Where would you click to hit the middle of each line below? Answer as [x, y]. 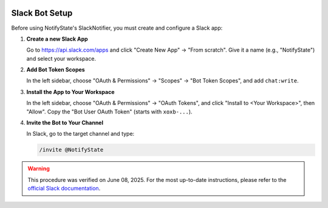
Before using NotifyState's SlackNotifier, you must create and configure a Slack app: [117, 28]
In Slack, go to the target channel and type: [80, 134]
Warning [39, 169]
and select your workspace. [61, 58]
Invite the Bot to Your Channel [65, 123]
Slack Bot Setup [42, 13]
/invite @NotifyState [71, 150]
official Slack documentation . [64, 189]
